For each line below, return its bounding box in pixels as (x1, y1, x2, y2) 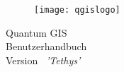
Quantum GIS (6, 25, 67, 40)
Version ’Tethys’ (6, 52, 81, 67)
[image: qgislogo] (34, 5, 120, 15)
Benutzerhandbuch (6, 39, 87, 54)
